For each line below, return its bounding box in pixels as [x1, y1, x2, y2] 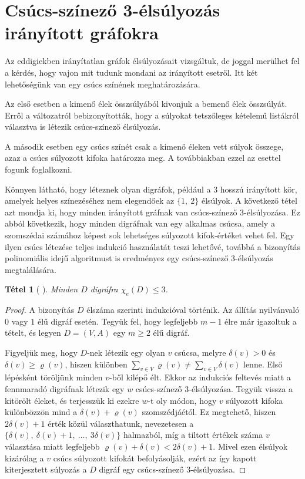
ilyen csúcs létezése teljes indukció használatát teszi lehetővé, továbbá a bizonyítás [5, 240, 300, 252]
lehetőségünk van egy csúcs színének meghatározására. [5, 77, 200, 90]
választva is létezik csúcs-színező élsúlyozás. [5, 120, 161, 133]
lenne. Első [243, 357, 283, 370]
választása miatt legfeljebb [5, 440, 100, 452]
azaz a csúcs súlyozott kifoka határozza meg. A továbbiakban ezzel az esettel [5, 151, 281, 164]
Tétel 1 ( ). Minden [5, 283, 78, 295]
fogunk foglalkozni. [5, 163, 72, 176]
